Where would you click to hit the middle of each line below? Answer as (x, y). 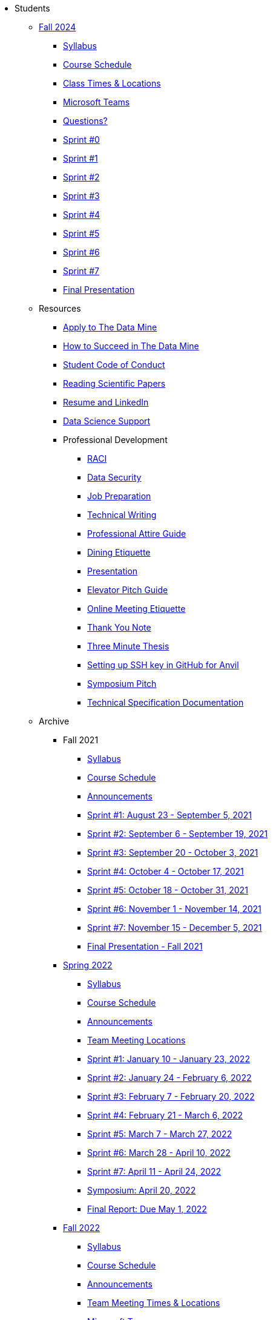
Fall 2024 (58, 27)
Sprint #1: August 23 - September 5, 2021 (169, 815)
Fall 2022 (81, 1228)
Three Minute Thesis (128, 646)
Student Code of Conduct (114, 365)
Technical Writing (122, 515)
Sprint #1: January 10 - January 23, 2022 (169, 1059)
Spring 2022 (88, 965)
